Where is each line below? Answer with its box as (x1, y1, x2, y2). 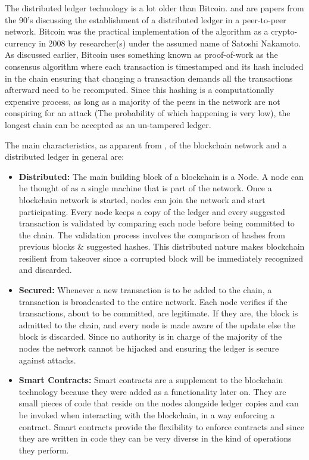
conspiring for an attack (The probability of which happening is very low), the (5, 107, 291, 119)
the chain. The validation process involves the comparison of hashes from (18, 228, 285, 241)
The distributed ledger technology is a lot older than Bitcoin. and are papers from (5, 2, 304, 14)
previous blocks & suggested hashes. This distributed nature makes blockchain (18, 240, 305, 253)
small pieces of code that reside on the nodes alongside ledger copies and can (18, 397, 299, 409)
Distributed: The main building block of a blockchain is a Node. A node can (18, 170, 304, 182)
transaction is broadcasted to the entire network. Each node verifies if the (18, 295, 288, 307)
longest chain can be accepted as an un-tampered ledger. (5, 118, 211, 130)
